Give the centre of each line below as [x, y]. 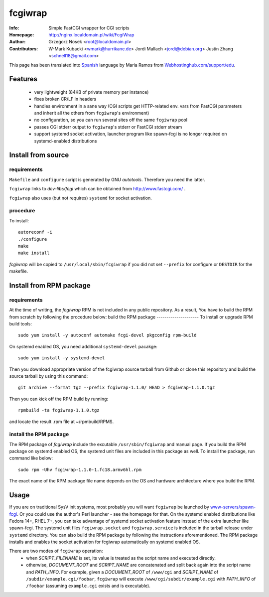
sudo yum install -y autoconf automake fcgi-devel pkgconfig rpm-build [107, 335]
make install [34, 253]
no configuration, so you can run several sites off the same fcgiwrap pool [111, 120]
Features [23, 79]
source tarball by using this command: [49, 376]
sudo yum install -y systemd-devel [62, 358]
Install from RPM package [50, 285]
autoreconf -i [35, 232]
